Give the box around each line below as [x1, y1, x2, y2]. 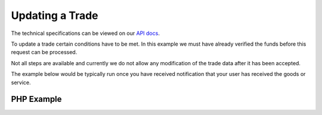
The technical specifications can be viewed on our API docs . [11, 30, 160, 37]
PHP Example [11, 94, 62, 104]
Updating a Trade [11, 9, 98, 22]
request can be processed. [11, 49, 78, 56]
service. [11, 79, 31, 86]
